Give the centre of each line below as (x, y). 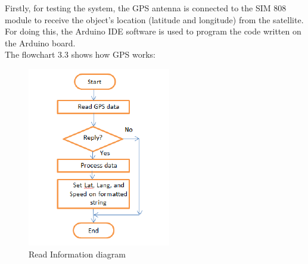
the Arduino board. (40, 43)
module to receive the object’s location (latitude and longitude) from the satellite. (154, 19)
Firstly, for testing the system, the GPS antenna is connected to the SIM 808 (146, 8)
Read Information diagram (77, 254)
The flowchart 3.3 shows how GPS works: (80, 54)
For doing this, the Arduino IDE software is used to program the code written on (153, 31)
